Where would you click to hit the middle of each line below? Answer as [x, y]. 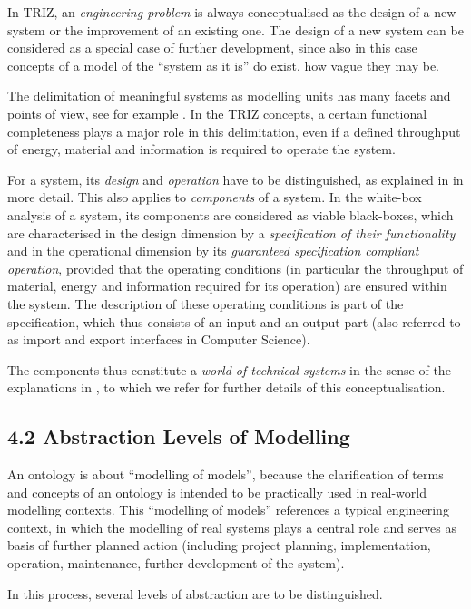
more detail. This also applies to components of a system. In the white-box [215, 197]
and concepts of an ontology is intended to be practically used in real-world [217, 492]
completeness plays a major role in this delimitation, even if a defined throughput [234, 131]
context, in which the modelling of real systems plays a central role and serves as [232, 527]
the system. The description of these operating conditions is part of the [206, 303]
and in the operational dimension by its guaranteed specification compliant [213, 251]
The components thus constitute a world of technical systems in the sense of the [229, 369]
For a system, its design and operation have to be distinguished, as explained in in [235, 179]
